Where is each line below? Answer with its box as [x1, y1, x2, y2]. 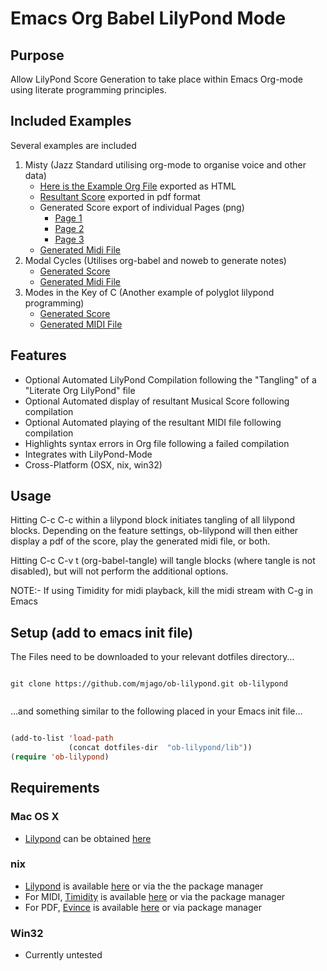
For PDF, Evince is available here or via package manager [24, 901, 262, 913]
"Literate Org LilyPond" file [24, 384, 136, 396]
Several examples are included [10, 139, 137, 151]
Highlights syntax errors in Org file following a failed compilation [24, 437, 290, 449]
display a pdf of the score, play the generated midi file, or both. [10, 535, 271, 547]
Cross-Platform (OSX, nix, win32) [24, 458, 163, 471]
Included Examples [10, 113, 132, 130]
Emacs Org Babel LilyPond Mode [10, 7, 287, 30]
